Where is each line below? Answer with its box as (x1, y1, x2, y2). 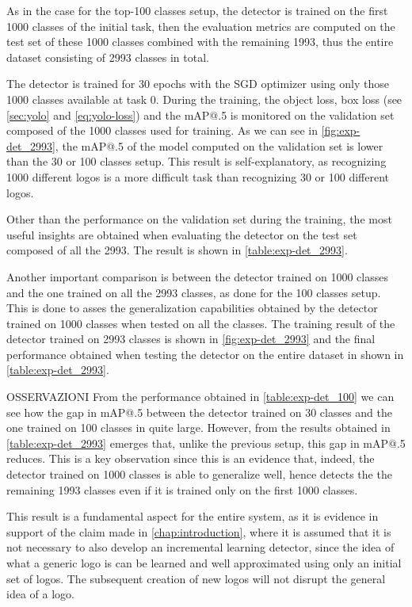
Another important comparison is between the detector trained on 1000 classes (6, 268, 388, 284)
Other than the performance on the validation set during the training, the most (6, 211, 392, 227)
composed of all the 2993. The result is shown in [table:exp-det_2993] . (6, 242, 348, 258)
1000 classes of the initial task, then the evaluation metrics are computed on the (6, 17, 395, 34)
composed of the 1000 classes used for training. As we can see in (6, 122, 318, 139)
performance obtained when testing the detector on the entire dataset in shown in (6, 345, 404, 362)
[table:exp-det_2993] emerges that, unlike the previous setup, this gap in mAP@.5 (6, 434, 406, 451)
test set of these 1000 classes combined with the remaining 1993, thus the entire (6, 33, 394, 50)
